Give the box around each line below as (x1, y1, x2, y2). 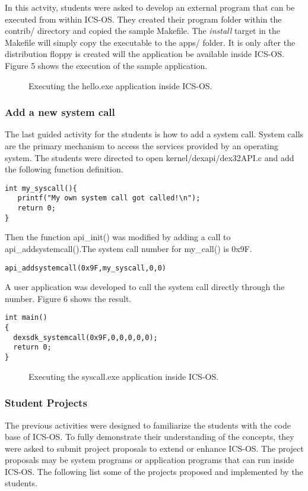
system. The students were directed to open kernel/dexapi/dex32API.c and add (5, 151, 294, 163)
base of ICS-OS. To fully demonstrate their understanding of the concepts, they (5, 430, 294, 443)
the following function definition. (5, 163, 123, 175)
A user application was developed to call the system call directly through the (5, 281, 285, 293)
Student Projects (5, 395, 87, 410)
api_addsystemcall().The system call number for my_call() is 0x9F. (5, 242, 252, 254)
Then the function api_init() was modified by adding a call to (5, 231, 231, 243)
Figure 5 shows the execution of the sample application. (5, 59, 208, 71)
